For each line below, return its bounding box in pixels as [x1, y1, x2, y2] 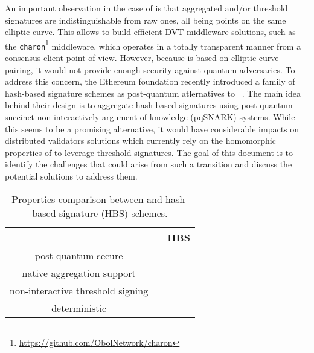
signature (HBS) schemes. [59, 206, 168, 220]
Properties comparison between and [11, 192, 162, 206]
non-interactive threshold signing [10, 283, 149, 297]
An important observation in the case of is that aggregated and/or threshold [5, 2, 288, 14]
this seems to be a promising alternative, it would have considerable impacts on [5, 122, 300, 135]
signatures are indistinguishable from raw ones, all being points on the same [5, 13, 286, 26]
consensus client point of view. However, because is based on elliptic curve [5, 51, 279, 64]
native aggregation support [22, 265, 136, 280]
